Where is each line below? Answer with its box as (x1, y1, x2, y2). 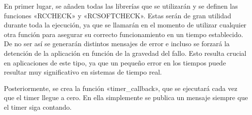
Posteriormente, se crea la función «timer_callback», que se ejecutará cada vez (4, 83, 237, 93)
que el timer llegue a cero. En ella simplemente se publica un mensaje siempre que (4, 92, 248, 102)
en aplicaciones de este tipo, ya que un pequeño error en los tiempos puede (4, 57, 226, 67)
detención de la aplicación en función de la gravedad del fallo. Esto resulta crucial (4, 48, 247, 58)
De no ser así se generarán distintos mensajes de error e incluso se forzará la (4, 38, 230, 49)
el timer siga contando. (4, 102, 72, 112)
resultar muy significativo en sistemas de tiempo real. (4, 67, 162, 77)
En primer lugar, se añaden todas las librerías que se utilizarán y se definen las (4, 1, 238, 11)
